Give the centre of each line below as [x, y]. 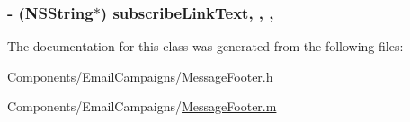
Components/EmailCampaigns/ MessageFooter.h [140, 76]
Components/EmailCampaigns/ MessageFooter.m [142, 106]
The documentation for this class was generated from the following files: [205, 46]
